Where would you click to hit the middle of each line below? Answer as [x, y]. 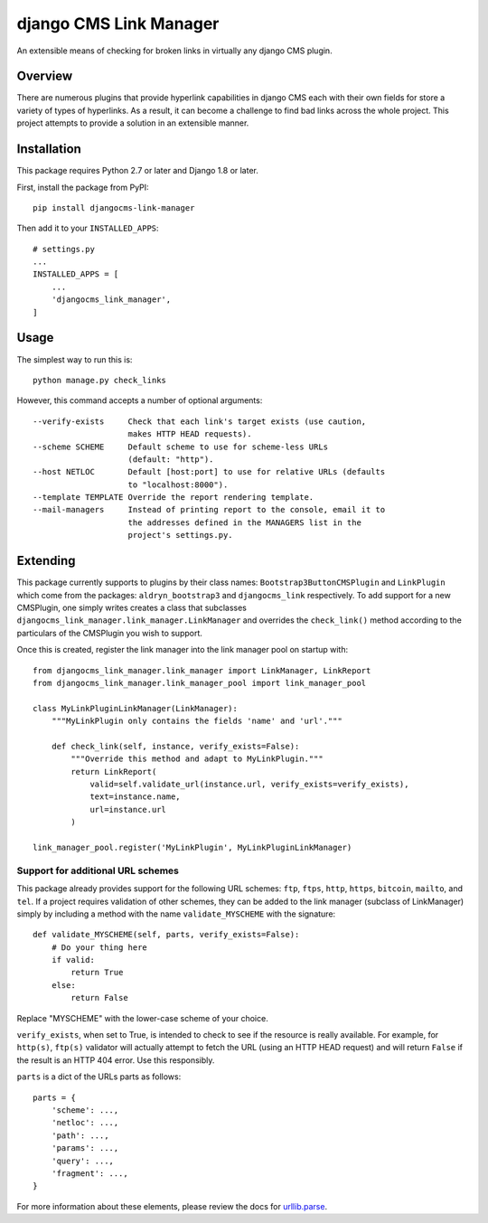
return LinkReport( [114, 771]
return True [97, 973]
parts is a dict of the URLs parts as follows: [99, 1077]
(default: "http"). [171, 459]
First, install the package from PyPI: [83, 187]
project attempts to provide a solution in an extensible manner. [133, 123]
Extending [46, 561]
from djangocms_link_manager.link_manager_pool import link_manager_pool [200, 683]
